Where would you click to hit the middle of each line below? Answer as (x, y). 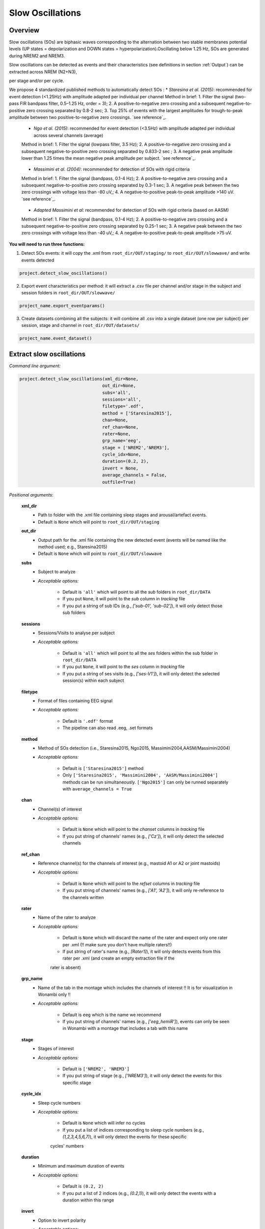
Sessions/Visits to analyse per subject (76, 633)
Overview (24, 30)
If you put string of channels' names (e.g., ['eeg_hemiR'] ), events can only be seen (146, 1022)
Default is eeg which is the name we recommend (112, 1015)
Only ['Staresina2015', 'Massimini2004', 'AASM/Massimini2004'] (140, 775)
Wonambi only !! (54, 994)
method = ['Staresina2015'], (137, 413)
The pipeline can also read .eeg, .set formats (108, 728)
